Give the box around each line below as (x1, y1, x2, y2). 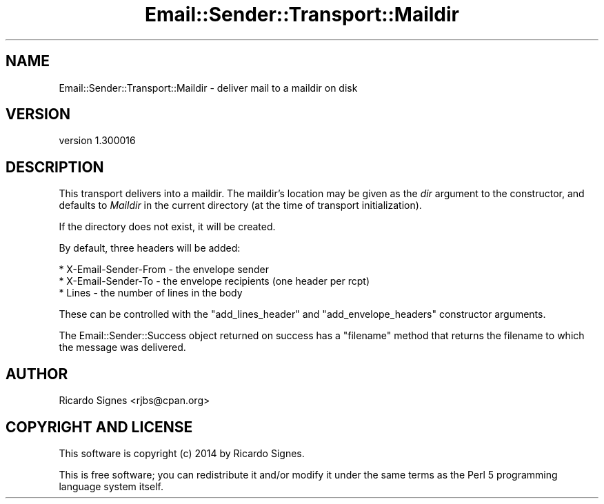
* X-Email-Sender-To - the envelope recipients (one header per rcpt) (59, 275, 370, 288)
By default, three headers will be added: (59, 242, 241, 254)
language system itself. (59, 480, 163, 492)
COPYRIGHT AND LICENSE (6, 418, 193, 436)
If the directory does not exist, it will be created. (59, 221, 276, 233)
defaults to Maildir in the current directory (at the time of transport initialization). (59, 199, 422, 212)
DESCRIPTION (6, 158, 104, 176)
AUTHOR (6, 365, 68, 383)
